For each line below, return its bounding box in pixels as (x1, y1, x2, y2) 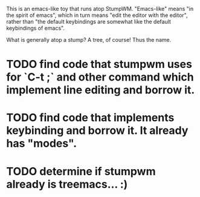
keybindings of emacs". (6, 24, 65, 32)
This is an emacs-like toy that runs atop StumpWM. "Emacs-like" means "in (6, 5, 194, 12)
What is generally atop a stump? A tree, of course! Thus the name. (6, 36, 172, 43)
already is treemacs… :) (6, 177, 128, 191)
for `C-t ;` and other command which (6, 70, 195, 84)
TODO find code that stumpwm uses (6, 58, 192, 72)
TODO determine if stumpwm (6, 164, 156, 178)
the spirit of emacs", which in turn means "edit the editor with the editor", (6, 12, 189, 19)
